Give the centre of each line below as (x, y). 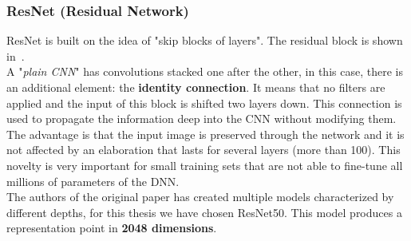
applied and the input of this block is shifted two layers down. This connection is (204, 103)
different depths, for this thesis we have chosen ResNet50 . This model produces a (204, 212)
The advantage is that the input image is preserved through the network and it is (205, 134)
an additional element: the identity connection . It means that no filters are (196, 87)
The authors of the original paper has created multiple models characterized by (200, 197)
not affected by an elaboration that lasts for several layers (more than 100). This (204, 150)
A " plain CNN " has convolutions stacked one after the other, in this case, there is (205, 71)
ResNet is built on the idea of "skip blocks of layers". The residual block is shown (205, 40)
